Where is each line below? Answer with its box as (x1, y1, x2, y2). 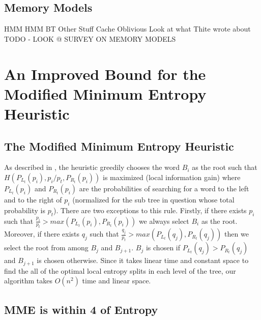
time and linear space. (82, 275, 151, 286)
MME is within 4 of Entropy (4, 301, 158, 317)
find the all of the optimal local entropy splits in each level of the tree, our (4, 265, 236, 276)
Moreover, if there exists (4, 228, 80, 239)
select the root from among (4, 242, 89, 253)
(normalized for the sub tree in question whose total (72, 194, 235, 205)
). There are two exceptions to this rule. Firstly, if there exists (53, 205, 247, 215)
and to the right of (4, 194, 62, 205)
